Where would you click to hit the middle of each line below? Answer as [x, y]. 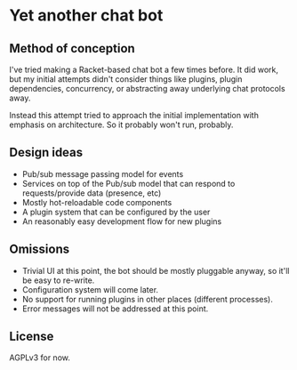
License [32, 337]
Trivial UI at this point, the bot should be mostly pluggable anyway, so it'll [156, 270]
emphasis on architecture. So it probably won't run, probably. [121, 125]
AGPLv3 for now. [40, 358]
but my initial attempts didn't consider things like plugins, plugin [126, 79]
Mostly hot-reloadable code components [97, 202]
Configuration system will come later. [90, 289]
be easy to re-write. [58, 280]
